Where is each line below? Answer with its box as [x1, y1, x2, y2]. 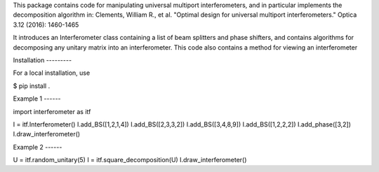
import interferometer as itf [13, 107, 91, 115]
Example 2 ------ [13, 143, 62, 151]
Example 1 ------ [13, 94, 61, 103]
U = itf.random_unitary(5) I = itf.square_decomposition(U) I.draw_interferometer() [13, 156, 247, 164]
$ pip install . [13, 81, 51, 90]
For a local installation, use [13, 69, 91, 77]
